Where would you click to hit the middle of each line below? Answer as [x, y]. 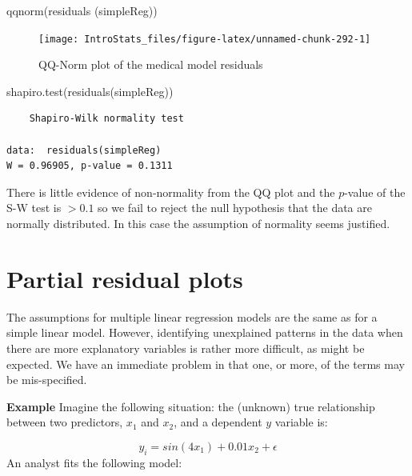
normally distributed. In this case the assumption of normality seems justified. [198, 223]
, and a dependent [218, 422]
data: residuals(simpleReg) [84, 150]
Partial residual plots [125, 278]
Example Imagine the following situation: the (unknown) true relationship [191, 406]
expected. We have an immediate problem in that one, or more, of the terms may [206, 364]
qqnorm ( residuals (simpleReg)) [82, 10]
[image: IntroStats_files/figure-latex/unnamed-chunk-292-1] [205, 39]
